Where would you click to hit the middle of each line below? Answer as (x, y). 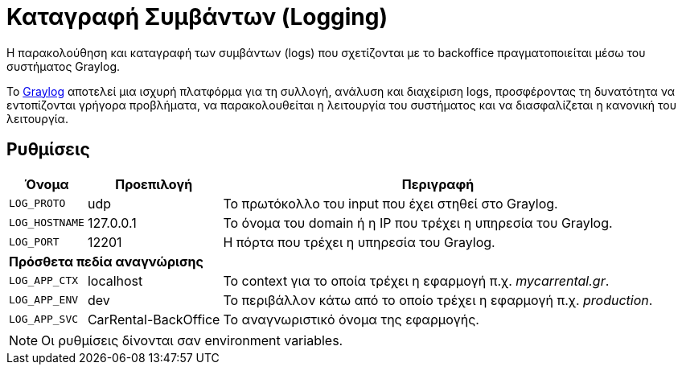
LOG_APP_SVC (44, 319)
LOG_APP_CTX (44, 281)
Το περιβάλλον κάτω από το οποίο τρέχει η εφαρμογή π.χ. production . (438, 300)
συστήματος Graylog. (64, 66)
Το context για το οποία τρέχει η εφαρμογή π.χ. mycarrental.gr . (416, 280)
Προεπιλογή (154, 184)
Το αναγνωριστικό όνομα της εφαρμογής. (351, 319)
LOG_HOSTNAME (47, 223)
